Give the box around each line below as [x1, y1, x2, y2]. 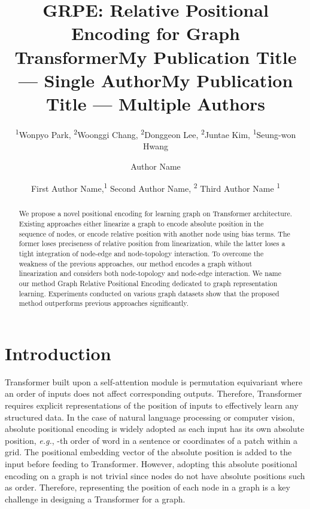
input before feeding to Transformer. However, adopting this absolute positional [5, 458, 297, 470]
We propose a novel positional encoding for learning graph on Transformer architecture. [19, 208, 293, 219]
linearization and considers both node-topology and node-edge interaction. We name [19, 268, 282, 278]
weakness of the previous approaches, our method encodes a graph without [19, 258, 253, 268]
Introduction [5, 341, 111, 365]
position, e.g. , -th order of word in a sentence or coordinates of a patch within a [5, 434, 297, 446]
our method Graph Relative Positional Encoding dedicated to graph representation [19, 278, 278, 288]
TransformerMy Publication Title [14, 44, 297, 69]
